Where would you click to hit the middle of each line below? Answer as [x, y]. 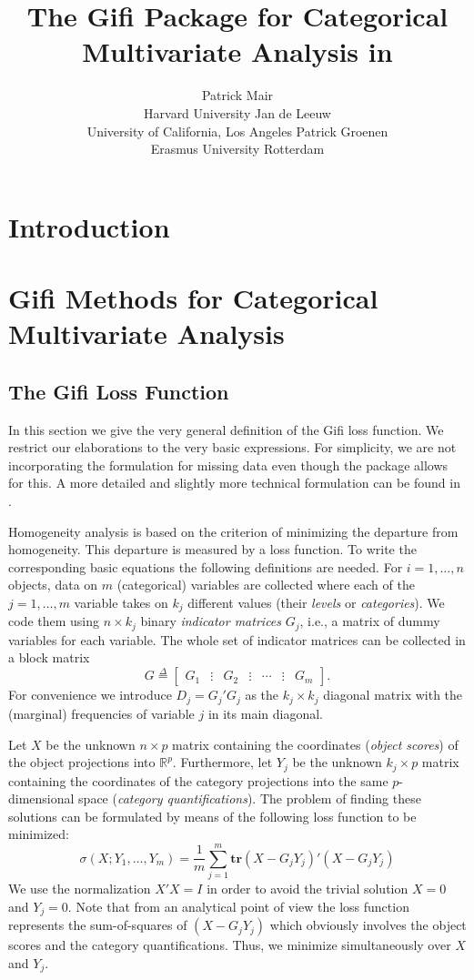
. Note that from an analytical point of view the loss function [238, 906]
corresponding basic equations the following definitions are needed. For [206, 566]
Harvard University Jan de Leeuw [237, 112]
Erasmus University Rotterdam [237, 149]
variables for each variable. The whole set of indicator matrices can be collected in [237, 639]
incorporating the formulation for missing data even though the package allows [228, 465]
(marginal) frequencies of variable [101, 714]
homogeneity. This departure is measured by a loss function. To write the [212, 549]
